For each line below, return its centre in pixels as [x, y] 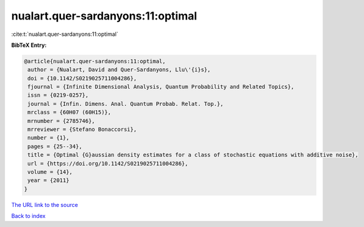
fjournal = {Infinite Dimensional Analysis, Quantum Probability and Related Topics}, [161, 87]
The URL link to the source [45, 204]
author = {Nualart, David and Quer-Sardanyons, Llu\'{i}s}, [119, 70]
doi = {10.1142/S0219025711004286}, [82, 78]
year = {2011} [48, 180]
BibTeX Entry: [29, 45]
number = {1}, [48, 138]
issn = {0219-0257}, [58, 95]
